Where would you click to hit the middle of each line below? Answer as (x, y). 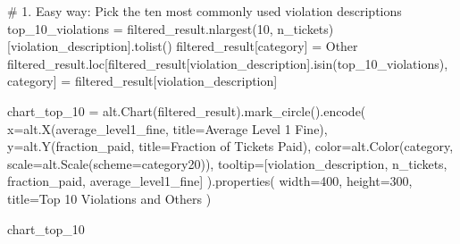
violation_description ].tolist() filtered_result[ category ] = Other (184, 46)
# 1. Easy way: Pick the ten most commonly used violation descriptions (205, 11)
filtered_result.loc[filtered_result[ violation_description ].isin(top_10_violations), (228, 63)
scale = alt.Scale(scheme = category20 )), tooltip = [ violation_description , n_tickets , (227, 163)
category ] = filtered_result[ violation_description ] (142, 81)
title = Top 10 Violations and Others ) (109, 198)
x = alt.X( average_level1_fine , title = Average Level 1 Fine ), (167, 128)
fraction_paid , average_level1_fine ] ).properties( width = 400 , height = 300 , (210, 181)
